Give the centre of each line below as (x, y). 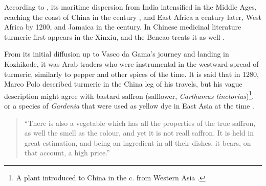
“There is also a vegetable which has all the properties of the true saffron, (140, 123)
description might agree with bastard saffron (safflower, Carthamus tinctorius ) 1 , (129, 95)
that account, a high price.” (67, 153)
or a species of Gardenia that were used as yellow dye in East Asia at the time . (129, 105)
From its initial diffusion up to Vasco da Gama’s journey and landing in (117, 54)
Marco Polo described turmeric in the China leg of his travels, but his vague (123, 84)
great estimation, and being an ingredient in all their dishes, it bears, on (138, 142)
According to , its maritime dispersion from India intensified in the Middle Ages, (130, 7)
